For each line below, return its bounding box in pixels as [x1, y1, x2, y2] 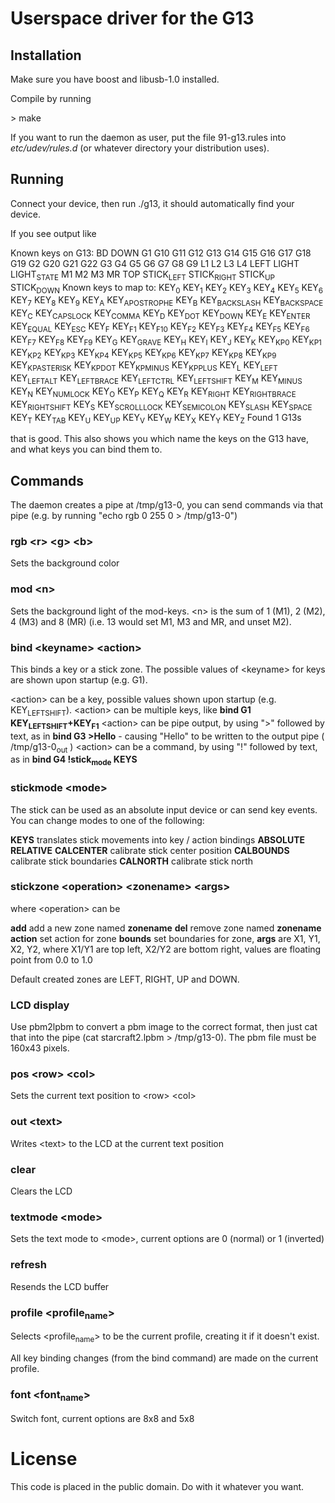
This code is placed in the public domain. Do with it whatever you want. [10, 1480, 305, 1492]
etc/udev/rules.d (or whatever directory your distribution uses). [10, 142, 270, 154]
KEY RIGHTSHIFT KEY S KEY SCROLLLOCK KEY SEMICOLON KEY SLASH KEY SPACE [10, 398, 313, 412]
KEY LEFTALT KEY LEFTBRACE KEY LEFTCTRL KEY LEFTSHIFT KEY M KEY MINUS [10, 372, 303, 386]
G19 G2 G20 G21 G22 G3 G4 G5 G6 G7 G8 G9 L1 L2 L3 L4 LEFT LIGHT [10, 257, 300, 269]
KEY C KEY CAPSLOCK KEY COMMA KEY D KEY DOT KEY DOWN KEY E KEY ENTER [10, 307, 311, 321]
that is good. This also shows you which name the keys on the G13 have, [10, 433, 309, 445]
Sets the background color [10, 557, 120, 569]
